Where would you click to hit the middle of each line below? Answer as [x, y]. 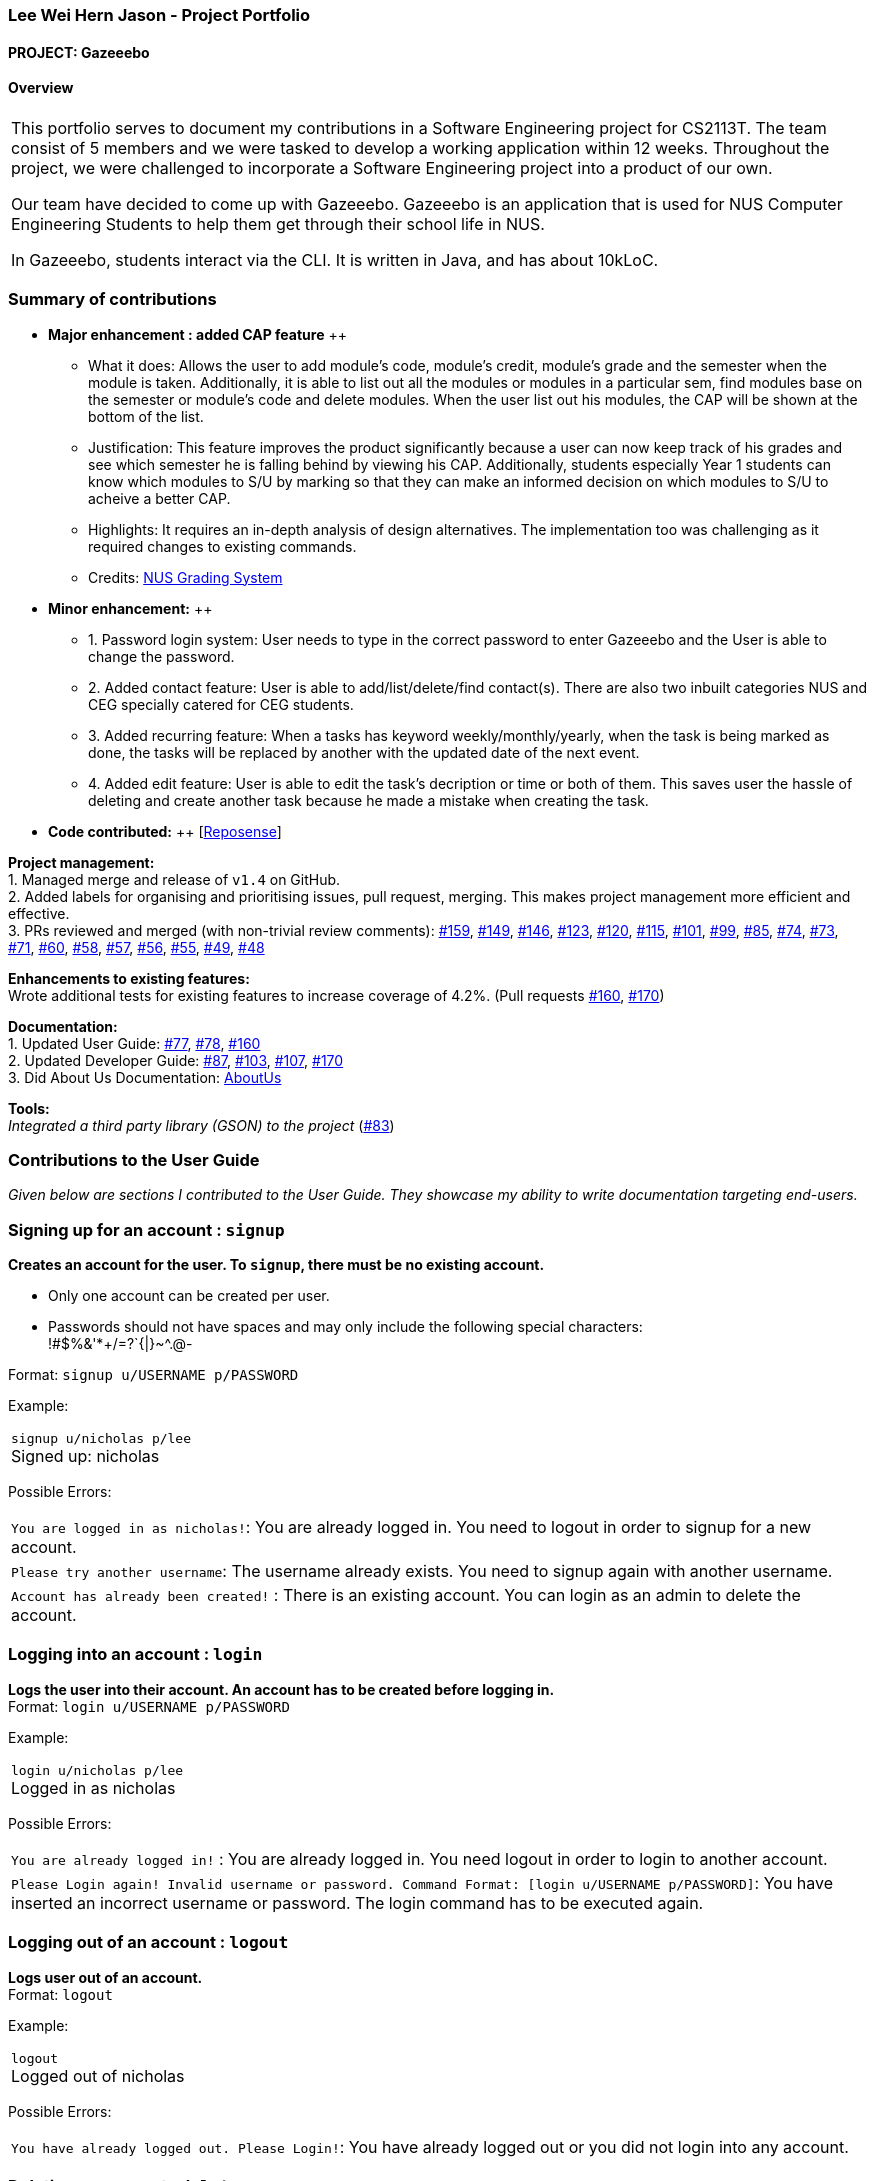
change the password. [161, 656]
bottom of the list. [146, 416]
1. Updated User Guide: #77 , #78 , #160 [134, 1043]
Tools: [29, 1108]
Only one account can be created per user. [189, 1296]
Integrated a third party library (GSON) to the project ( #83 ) [201, 1125]
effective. [39, 913]
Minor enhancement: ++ [130, 608]
